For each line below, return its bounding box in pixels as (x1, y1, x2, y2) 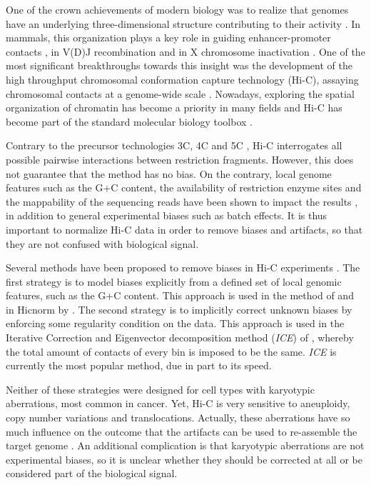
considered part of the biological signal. (6, 466, 178, 481)
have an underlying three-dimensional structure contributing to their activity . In (6, 16, 361, 31)
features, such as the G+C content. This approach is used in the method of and (6, 288, 354, 303)
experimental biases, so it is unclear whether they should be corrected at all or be (6, 451, 362, 466)
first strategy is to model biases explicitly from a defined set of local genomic (6, 274, 342, 289)
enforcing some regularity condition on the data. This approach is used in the (6, 316, 345, 331)
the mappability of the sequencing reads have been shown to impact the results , (6, 194, 358, 209)
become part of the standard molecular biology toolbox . (6, 114, 253, 129)
